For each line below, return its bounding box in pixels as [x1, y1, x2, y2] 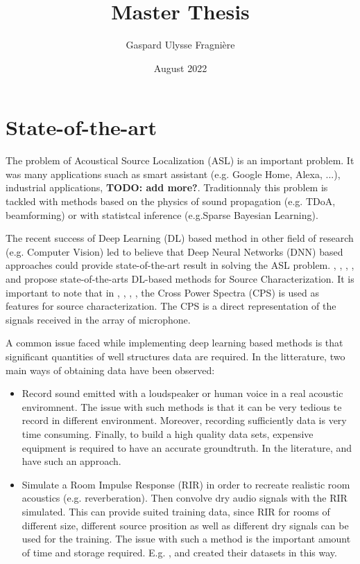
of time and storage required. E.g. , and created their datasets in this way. [22, 545, 337, 559]
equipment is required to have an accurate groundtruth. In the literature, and [22, 440, 352, 455]
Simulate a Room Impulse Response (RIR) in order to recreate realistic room [22, 477, 350, 491]
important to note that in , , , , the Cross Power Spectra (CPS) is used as [6, 285, 320, 299]
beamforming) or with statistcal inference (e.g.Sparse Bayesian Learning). [6, 207, 318, 222]
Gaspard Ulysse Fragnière [126, 37, 235, 52]
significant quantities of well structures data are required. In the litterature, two [6, 349, 345, 363]
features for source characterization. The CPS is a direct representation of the [6, 299, 336, 313]
